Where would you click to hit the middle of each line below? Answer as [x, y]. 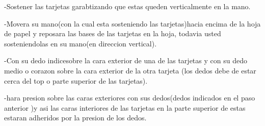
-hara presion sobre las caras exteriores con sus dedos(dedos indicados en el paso [130, 98]
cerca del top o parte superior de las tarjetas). [76, 80]
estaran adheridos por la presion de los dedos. [75, 118]
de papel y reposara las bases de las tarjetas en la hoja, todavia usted [113, 33]
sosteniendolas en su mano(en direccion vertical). [81, 43]
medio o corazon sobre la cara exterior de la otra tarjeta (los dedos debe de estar [130, 70]
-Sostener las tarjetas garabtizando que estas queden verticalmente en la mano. [127, 6]
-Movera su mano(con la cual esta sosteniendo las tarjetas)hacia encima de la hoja [132, 23]
